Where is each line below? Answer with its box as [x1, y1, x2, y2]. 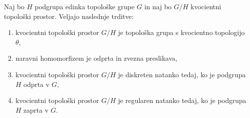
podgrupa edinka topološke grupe [34, 1, 135, 11]
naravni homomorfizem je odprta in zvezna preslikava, [15, 53, 177, 63]
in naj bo [144, 1, 172, 11]
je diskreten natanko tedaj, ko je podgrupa [118, 69, 246, 79]
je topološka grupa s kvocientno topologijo [118, 27, 245, 37]
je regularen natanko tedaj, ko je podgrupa [118, 95, 247, 105]
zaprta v [23, 104, 49, 115]
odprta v [23, 79, 50, 89]
